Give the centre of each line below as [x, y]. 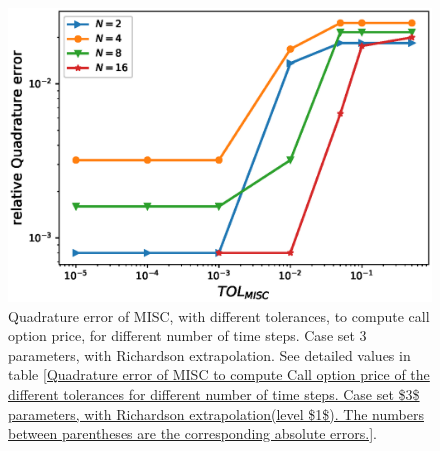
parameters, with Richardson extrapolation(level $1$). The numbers [216, 413]
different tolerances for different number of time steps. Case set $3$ [214, 393]
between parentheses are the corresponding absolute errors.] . [192, 433]
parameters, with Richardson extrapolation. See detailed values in [209, 354]
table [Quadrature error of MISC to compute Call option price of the [219, 374]
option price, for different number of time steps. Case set [181, 335]
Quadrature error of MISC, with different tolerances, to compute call [219, 315]
